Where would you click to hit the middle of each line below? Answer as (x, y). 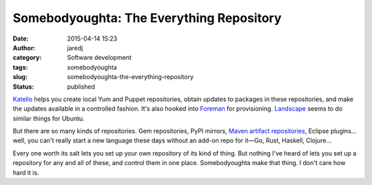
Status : (23, 87)
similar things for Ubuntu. (49, 118)
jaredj (75, 47)
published (81, 87)
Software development (100, 58)
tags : (20, 67)
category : (27, 58)
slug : (20, 77)
